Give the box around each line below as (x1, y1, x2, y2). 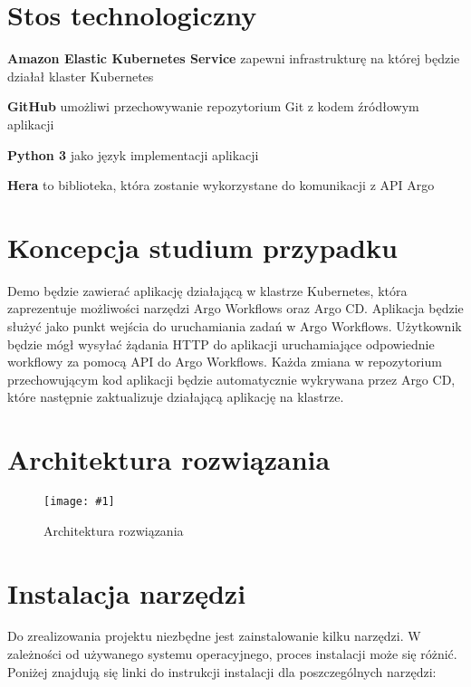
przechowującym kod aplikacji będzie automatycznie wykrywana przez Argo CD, (7, 369, 456, 388)
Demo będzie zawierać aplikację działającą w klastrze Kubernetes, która (7, 281, 408, 300)
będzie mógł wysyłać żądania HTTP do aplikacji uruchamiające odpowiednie (7, 334, 435, 353)
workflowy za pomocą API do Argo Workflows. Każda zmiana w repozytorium (7, 352, 442, 371)
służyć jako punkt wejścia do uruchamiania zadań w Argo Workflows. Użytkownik (7, 317, 462, 335)
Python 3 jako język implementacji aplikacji (7, 145, 259, 164)
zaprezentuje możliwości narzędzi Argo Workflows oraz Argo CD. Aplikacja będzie (7, 299, 464, 318)
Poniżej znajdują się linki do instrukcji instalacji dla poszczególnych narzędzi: (7, 662, 437, 681)
